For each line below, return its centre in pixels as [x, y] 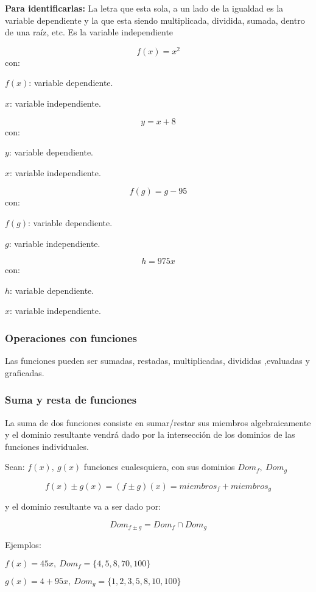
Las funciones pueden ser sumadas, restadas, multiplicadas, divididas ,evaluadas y [157, 361]
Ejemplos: [23, 545]
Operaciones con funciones [71, 337]
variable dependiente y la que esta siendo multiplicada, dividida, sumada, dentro [155, 20]
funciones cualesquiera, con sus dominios [159, 467]
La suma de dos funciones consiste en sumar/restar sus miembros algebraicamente [158, 422]
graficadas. [25, 372]
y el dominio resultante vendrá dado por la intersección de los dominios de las [150, 434]
